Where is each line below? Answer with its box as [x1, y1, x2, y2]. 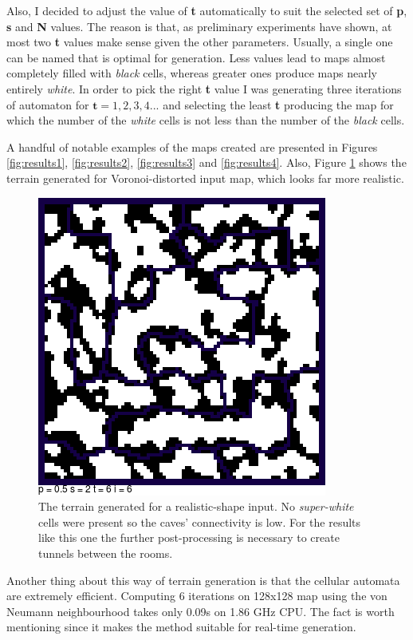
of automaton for [6, 96, 89, 113]
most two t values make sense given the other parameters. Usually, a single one [6, 34, 393, 50]
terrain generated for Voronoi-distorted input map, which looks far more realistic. [6, 169, 404, 186]
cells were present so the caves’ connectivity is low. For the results [38, 513, 361, 530]
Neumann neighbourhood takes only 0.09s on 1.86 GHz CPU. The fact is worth [6, 602, 395, 619]
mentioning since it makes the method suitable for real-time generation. [6, 618, 356, 635]
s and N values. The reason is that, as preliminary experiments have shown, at [6, 18, 392, 34]
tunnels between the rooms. [38, 544, 173, 561]
